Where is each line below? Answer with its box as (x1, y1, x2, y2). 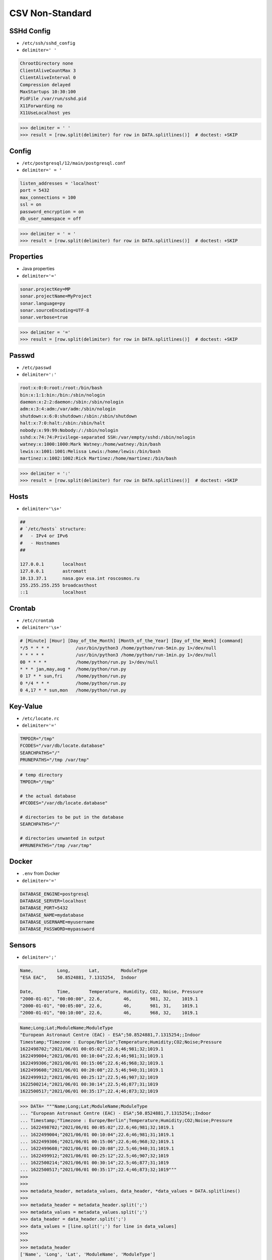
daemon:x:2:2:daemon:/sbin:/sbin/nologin (20, 399, 124, 405)
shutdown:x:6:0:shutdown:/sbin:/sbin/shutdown (20, 413, 137, 419)
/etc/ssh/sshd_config (22, 40, 76, 46)
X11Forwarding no (20, 103, 63, 108)
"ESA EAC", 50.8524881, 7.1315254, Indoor (20, 975, 137, 980)
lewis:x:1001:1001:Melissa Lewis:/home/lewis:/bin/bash (20, 449, 161, 454)
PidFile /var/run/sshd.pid (20, 96, 87, 102)
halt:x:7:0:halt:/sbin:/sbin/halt (20, 420, 105, 426)
